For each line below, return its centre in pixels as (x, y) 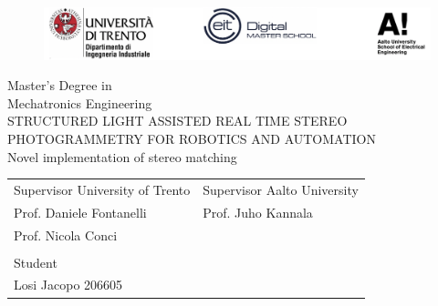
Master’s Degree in (60, 85)
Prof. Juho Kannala (258, 212)
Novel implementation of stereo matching (122, 156)
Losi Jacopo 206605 (68, 285)
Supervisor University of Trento (102, 189)
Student (36, 262)
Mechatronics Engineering (80, 102)
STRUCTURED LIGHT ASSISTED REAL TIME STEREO (177, 121)
